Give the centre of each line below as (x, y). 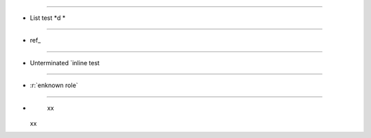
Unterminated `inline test (65, 62)
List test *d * (48, 18)
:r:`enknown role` (54, 85)
